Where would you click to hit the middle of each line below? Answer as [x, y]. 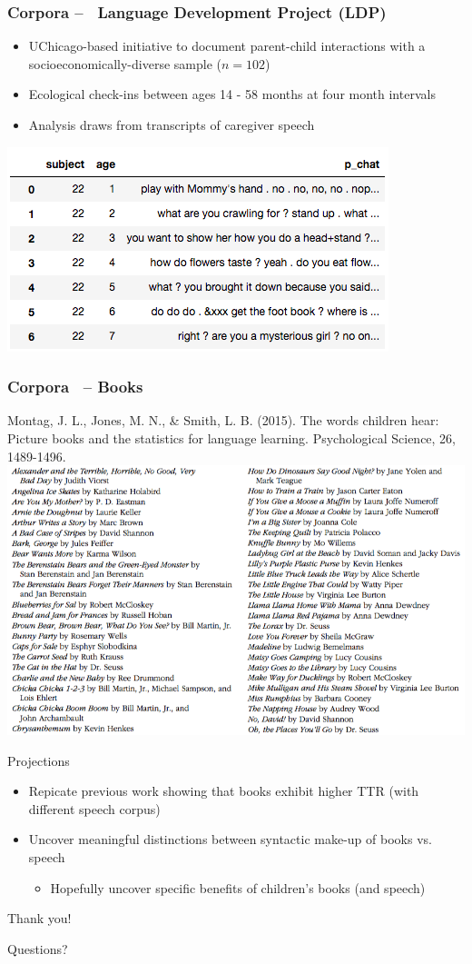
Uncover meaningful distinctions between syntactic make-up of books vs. [230, 839]
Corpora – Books [75, 387]
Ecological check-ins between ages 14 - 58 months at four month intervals [232, 94]
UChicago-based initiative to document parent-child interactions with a [227, 46]
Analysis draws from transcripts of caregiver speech [172, 124]
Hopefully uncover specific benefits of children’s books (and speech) [238, 887]
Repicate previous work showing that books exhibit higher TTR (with [224, 791]
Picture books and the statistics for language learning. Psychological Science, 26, [232, 438]
